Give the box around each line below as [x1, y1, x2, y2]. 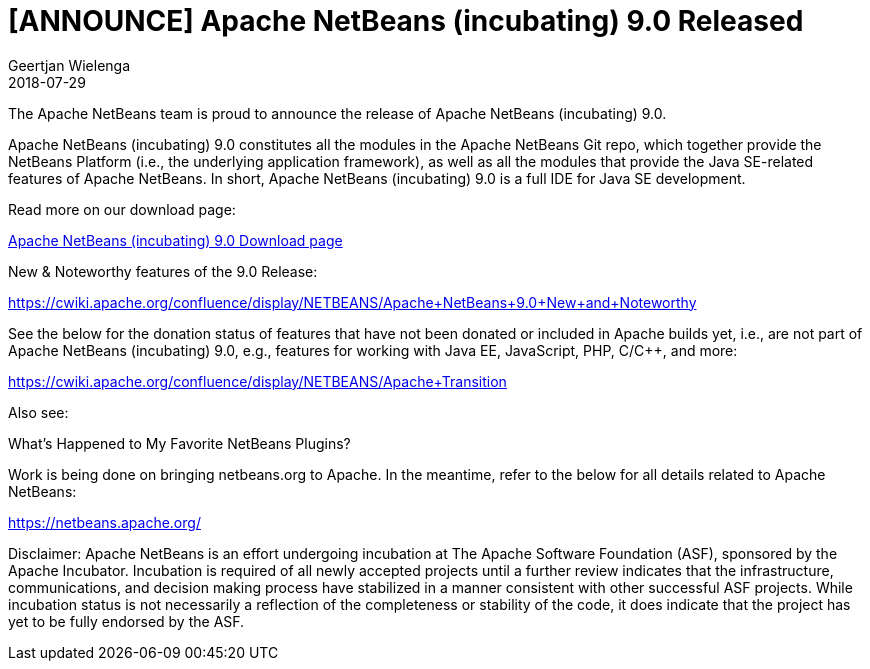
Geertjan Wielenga [8, 56, 131, 74]
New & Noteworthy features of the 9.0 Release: [8, 262, 318, 280]
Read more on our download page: [8, 200, 236, 218]
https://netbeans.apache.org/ [8, 513, 201, 531]
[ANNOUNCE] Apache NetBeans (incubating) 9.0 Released [8, 4, 804, 38]
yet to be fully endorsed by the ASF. [8, 612, 245, 630]
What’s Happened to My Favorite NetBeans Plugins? [8, 434, 351, 452]
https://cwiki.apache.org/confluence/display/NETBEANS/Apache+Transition [8, 372, 507, 390]
